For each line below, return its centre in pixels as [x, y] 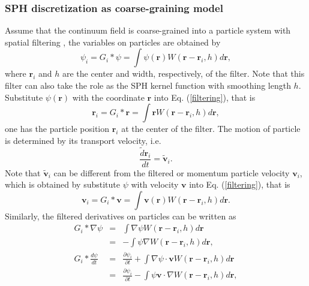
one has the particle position [57, 129]
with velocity [155, 184]
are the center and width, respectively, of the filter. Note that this [183, 73]
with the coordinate [108, 97]
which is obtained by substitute [62, 184]
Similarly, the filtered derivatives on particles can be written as [121, 216]
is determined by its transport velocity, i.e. [83, 140]
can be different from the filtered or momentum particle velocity [172, 172]
